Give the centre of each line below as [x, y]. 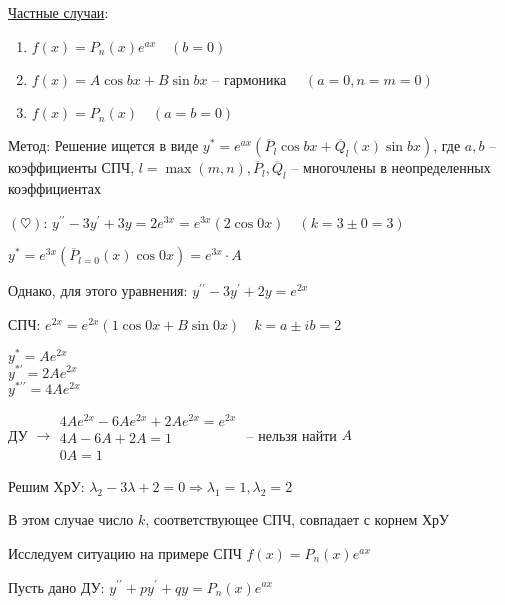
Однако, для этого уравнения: [98, 290]
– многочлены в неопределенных [391, 167]
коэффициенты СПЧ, [71, 167]
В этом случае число [71, 519]
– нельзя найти [291, 434]
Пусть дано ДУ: [56, 586]
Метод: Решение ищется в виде [103, 145]
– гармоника [249, 78]
